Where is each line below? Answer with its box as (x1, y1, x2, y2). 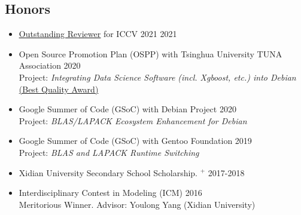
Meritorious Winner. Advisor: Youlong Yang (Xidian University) (19, 198, 256, 210)
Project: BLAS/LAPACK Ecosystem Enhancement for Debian (19, 114, 247, 127)
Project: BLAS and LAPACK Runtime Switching (19, 146, 199, 158)
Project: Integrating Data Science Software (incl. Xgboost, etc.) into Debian (19, 70, 296, 83)
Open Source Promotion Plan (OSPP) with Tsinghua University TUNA (19, 47, 282, 60)
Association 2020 (19, 59, 81, 72)
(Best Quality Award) (19, 82, 99, 95)
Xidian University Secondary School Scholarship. (19, 166, 198, 179)
